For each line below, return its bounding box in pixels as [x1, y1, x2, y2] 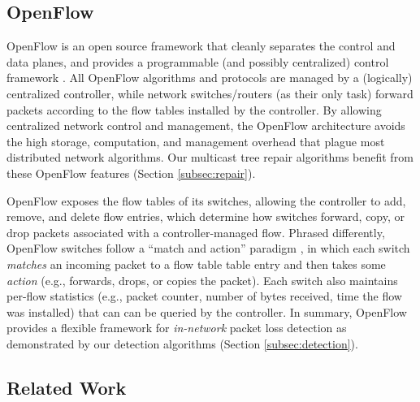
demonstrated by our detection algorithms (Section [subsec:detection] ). [6, 335, 358, 352]
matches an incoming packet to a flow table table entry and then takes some [6, 255, 386, 272]
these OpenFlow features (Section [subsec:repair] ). [6, 164, 256, 181]
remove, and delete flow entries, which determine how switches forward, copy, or [6, 208, 405, 225]
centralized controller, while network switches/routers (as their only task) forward [6, 84, 414, 102]
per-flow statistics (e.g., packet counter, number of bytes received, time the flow [6, 287, 402, 305]
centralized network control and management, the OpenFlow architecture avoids [6, 117, 405, 134]
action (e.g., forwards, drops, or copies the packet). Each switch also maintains [6, 271, 398, 288]
